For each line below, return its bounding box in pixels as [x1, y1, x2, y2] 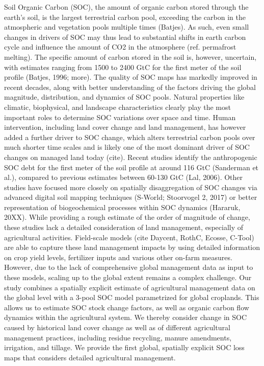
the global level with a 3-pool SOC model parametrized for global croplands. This [4, 292, 259, 303]
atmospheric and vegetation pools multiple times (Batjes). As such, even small [4, 21, 249, 32]
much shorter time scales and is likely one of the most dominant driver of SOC [4, 142, 250, 152]
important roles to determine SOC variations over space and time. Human [4, 111, 236, 122]
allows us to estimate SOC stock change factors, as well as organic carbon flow [4, 302, 249, 312]
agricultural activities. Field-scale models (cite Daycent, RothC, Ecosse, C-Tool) [4, 232, 254, 242]
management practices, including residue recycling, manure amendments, [4, 332, 232, 342]
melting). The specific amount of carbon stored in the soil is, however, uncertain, [4, 51, 257, 62]
